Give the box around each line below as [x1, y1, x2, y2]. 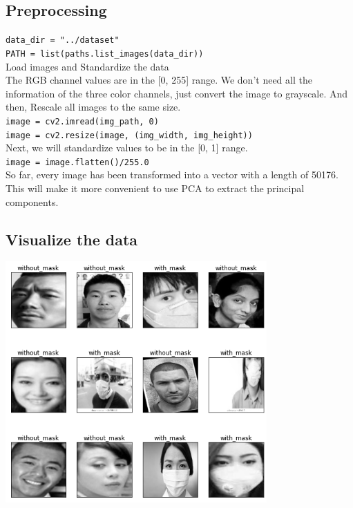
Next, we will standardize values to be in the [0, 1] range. [6, 140, 248, 155]
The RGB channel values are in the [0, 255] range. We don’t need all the [6, 73, 312, 87]
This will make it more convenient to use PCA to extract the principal [6, 181, 305, 196]
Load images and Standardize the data [6, 59, 169, 73]
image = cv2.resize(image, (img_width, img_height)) [6, 130, 253, 140]
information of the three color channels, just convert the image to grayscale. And [6, 86, 348, 100]
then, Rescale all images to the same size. [6, 100, 181, 114]
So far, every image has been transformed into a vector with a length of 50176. [6, 167, 338, 182]
